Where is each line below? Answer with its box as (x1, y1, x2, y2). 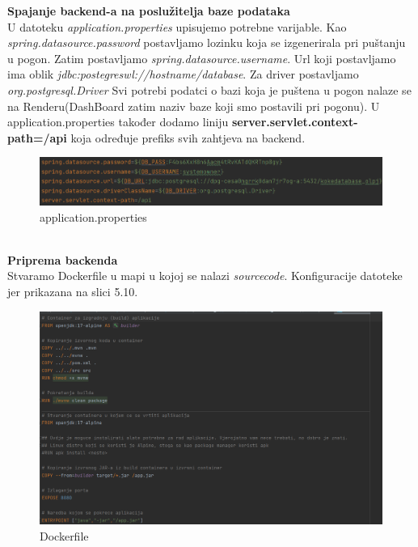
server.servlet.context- (231, 113, 358, 130)
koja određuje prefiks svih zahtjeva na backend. (70, 129, 306, 146)
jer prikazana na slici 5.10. (7, 282, 138, 299)
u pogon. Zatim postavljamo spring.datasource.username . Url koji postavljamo (7, 49, 396, 66)
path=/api (7, 129, 67, 146)
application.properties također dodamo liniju (7, 113, 229, 130)
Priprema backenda (7, 251, 118, 268)
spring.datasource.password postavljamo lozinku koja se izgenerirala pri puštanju (7, 34, 406, 51)
